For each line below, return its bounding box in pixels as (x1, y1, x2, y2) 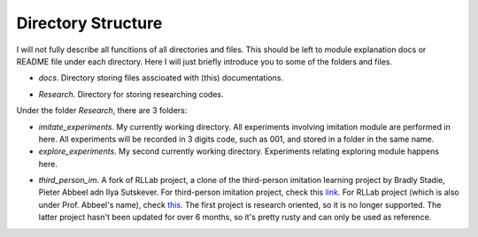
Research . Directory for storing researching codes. (38, 88, 225, 99)
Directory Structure (16, 13, 163, 33)
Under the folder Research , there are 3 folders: (16, 105, 188, 116)
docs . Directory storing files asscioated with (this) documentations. (38, 73, 283, 83)
